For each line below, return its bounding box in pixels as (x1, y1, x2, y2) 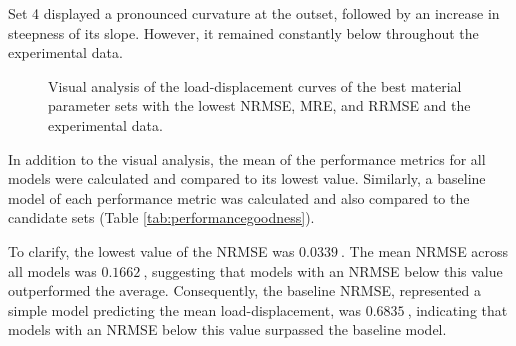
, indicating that (407, 299, 508, 320)
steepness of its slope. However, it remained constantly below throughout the (8, 22, 479, 43)
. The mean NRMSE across (341, 240, 509, 261)
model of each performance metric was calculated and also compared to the (8, 187, 470, 208)
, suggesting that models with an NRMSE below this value (143, 260, 503, 281)
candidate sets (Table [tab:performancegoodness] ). (8, 207, 315, 228)
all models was (8, 260, 97, 281)
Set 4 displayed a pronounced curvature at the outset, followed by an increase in (8, 3, 500, 23)
